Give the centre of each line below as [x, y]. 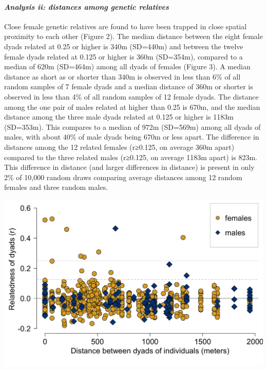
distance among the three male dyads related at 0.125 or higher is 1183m [119, 117]
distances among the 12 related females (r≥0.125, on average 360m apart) [119, 147]
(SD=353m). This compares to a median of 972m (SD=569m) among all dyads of [132, 126]
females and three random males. [56, 187]
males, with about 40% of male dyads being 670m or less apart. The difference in [132, 137]
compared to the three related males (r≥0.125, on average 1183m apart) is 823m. [131, 157]
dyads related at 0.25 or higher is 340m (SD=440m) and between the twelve [124, 46]
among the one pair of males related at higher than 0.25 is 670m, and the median [132, 106]
